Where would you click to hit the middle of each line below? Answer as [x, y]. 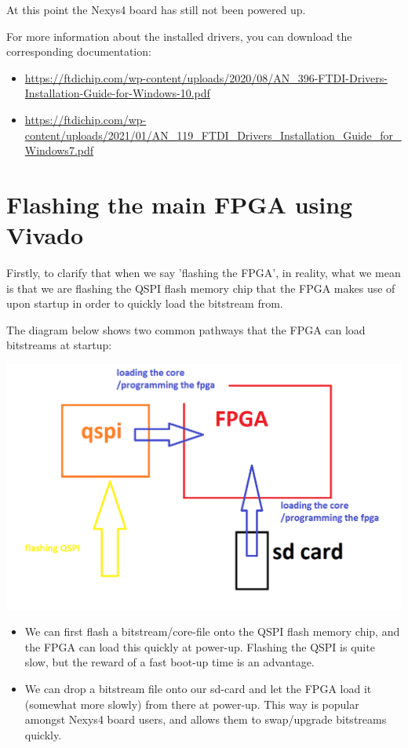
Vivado [45, 235]
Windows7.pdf [59, 150]
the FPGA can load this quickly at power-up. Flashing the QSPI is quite [200, 646]
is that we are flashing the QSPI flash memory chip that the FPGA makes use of [201, 288]
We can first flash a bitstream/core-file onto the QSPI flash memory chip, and [212, 631]
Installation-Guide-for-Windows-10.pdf [117, 93]
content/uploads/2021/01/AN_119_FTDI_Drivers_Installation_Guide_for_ [213, 135]
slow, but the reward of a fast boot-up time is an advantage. [169, 662]
